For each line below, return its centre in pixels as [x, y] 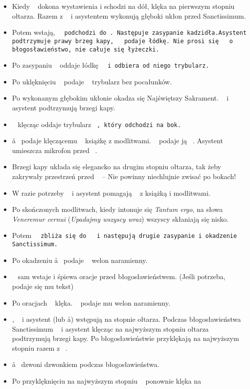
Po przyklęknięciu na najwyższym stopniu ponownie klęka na [106, 381]
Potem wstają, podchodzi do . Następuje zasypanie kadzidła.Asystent [129, 32]
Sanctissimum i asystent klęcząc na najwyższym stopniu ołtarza [110, 328]
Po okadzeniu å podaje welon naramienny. [80, 260]
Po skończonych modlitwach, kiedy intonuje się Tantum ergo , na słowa [117, 209]
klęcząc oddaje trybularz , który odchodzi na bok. [99, 124]
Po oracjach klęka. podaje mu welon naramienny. [91, 302]
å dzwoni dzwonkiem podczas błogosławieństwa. [86, 364]
